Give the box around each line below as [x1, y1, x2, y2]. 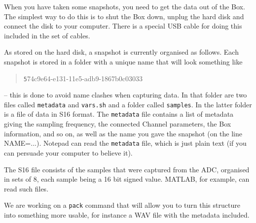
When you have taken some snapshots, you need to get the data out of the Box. [4, 1, 245, 11]
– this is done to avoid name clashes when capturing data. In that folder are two [4, 90, 247, 100]
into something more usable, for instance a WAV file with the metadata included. [4, 210, 250, 220]
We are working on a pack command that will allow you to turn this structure [4, 200, 240, 210]
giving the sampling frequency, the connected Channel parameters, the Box [4, 119, 231, 129]
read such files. [4, 183, 49, 193]
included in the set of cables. [4, 30, 90, 40]
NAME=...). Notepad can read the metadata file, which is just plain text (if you [4, 138, 247, 148]
